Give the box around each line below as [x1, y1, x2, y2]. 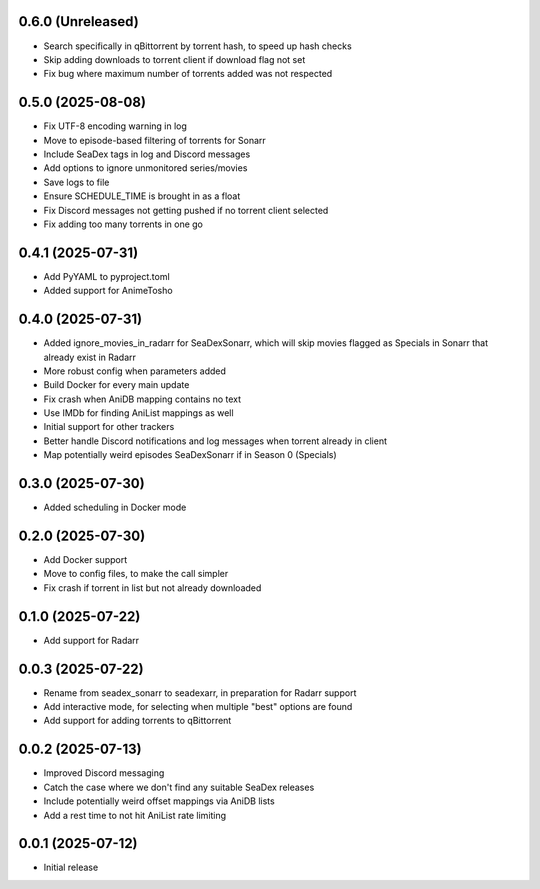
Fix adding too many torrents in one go [43, 218, 204, 230]
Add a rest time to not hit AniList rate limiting [43, 809, 227, 821]
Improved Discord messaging [43, 767, 165, 779]
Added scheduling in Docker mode [43, 501, 187, 514]
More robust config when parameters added [43, 365, 227, 377]
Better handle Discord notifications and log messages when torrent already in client [43, 435, 387, 447]
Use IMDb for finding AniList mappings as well [43, 407, 234, 419]
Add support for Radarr [43, 634, 140, 646]
